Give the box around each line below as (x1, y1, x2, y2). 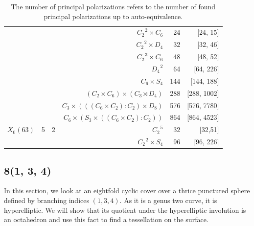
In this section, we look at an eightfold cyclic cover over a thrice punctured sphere (4, 185, 250, 196)
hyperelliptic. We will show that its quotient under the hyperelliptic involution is (4, 204, 246, 215)
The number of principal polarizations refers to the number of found (11, 1, 216, 11)
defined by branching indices (4, 195, 89, 205)
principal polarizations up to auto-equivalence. (44, 11, 183, 21)
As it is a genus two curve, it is (124, 195, 217, 205)
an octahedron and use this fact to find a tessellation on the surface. (4, 214, 208, 225)
